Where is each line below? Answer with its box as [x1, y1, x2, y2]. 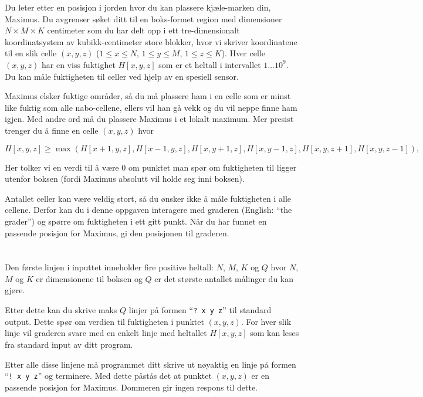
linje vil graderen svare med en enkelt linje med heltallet [5, 327, 207, 339]
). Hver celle [221, 47, 265, 59]
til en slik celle [5, 47, 57, 59]
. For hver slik [241, 315, 292, 327]
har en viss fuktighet [42, 58, 116, 70]
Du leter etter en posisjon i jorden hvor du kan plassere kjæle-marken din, [5, 1, 271, 13]
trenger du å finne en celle [5, 124, 99, 136]
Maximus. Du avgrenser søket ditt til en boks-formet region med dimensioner [5, 12, 282, 25]
